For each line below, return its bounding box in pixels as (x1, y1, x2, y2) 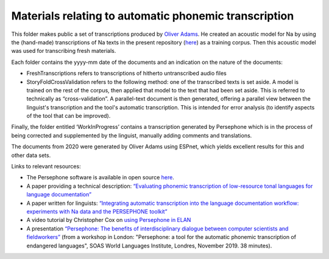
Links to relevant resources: (11, 163, 82, 170)
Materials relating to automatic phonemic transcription (11, 9, 294, 22)
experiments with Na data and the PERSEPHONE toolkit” (26, 207, 168, 215)
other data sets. (11, 151, 51, 159)
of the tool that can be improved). (26, 112, 111, 120)
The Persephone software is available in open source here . (26, 174, 175, 181)
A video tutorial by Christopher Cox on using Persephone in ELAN (26, 216, 191, 224)
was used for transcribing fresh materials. (11, 47, 116, 55)
